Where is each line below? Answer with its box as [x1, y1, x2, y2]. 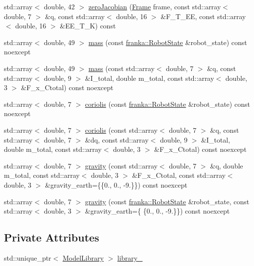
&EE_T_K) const [60, 21, 116, 31]
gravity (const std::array [85, 160, 158, 170]
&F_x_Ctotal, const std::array [132, 170, 226, 180]
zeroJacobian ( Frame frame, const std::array [88, 1, 221, 11]
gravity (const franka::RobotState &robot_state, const [85, 196, 250, 206]
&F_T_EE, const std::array [161, 11, 246, 21]
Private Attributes [4, 230, 99, 245]
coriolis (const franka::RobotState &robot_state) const [85, 98, 250, 109]
